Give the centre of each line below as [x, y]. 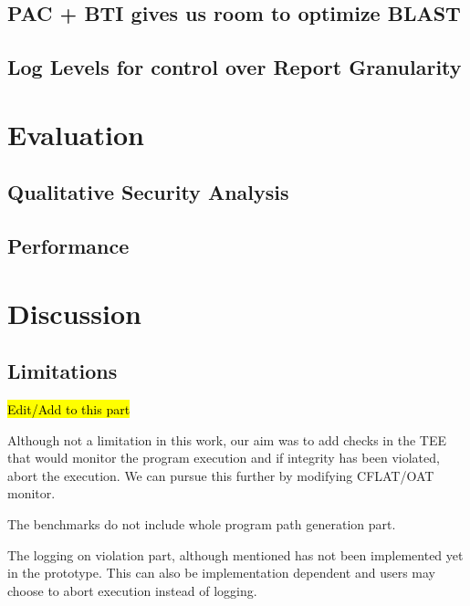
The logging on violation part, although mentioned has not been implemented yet [235, 554]
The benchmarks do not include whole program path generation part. [202, 524]
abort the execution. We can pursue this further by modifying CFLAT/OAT [221, 475]
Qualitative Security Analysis [148, 192]
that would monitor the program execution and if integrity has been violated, [224, 458]
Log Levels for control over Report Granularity [235, 67]
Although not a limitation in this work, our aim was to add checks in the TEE [227, 439]
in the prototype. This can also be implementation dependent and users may [221, 573]
